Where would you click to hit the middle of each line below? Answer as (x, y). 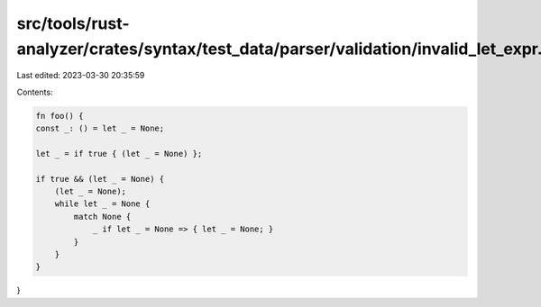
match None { (102, 217)
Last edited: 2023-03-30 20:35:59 (81, 76)
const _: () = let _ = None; (100, 129)
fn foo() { (60, 116)
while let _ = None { (102, 204)
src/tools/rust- (73, 23)
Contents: (35, 92)
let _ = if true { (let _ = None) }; (119, 153)
